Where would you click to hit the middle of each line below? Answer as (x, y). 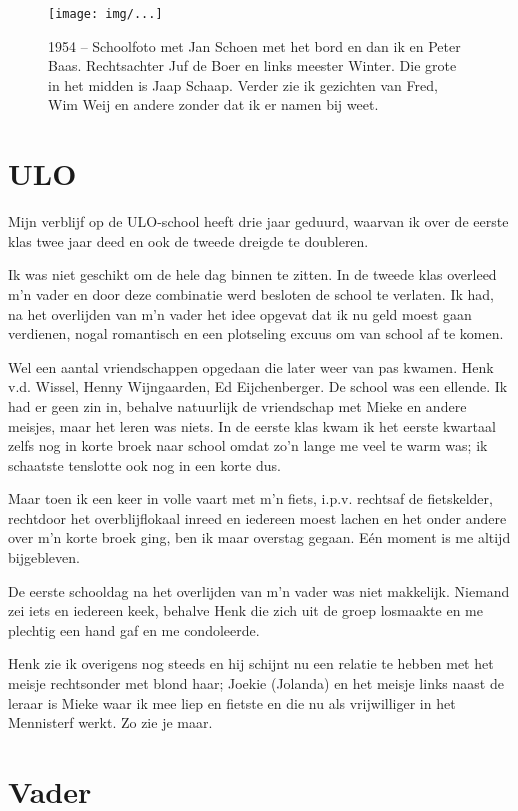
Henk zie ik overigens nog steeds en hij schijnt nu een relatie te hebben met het (251, 663)
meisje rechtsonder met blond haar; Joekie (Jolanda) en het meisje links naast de (256, 683)
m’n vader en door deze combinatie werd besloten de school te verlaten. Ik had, (251, 293)
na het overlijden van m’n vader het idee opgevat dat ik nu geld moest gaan (240, 313)
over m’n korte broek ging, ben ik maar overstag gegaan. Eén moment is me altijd (259, 537)
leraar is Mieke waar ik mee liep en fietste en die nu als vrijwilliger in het (232, 702)
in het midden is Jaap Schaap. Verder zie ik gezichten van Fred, (243, 84)
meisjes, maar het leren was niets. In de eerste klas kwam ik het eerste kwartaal (252, 425)
